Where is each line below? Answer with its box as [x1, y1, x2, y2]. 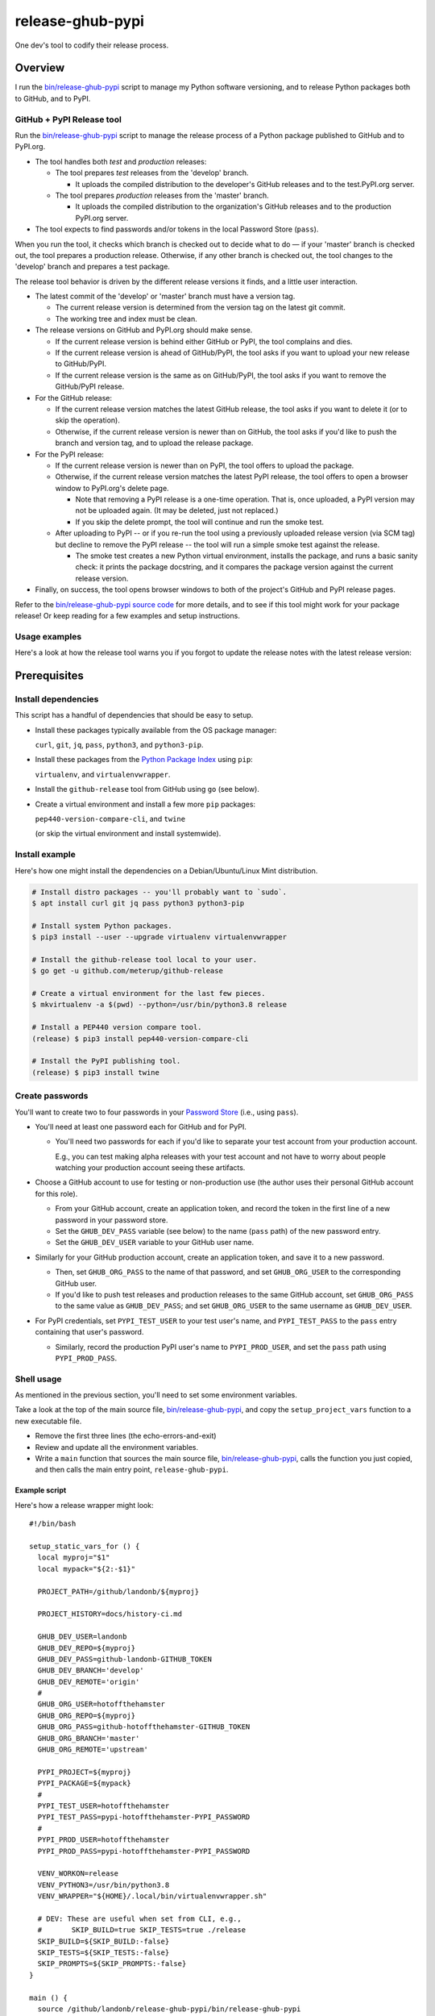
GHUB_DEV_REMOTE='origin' [37, 1677, 140, 1686]
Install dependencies [14, 694, 99, 705]
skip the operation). [55, 415, 120, 425]
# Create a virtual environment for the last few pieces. [31, 989, 266, 998]
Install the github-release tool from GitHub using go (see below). [35, 785, 259, 794]
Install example [14, 849, 77, 860]
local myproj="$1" [37, 1553, 110, 1562]
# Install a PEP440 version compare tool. [31, 1023, 202, 1032]
